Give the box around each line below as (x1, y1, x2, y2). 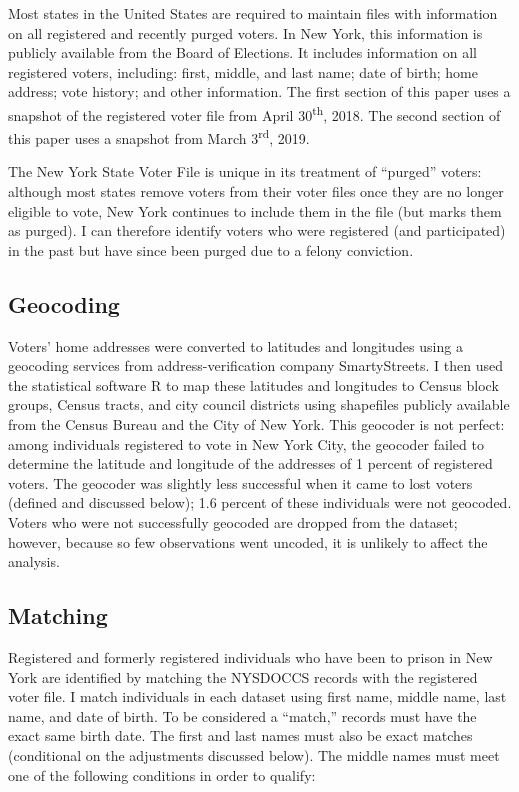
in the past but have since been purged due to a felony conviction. (8, 239, 414, 260)
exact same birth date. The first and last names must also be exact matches (8, 725, 473, 746)
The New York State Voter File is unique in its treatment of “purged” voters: (8, 161, 482, 182)
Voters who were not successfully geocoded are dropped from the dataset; (8, 511, 458, 532)
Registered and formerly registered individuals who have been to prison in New (8, 646, 493, 667)
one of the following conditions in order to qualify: (8, 764, 316, 785)
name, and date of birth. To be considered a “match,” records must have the (8, 705, 477, 726)
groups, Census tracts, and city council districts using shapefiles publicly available (8, 394, 510, 415)
